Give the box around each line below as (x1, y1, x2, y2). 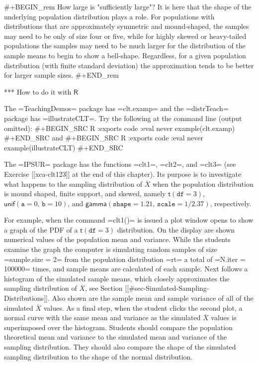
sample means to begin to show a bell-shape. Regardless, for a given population (4, 50, 246, 60)
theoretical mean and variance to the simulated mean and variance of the (4, 332, 227, 342)
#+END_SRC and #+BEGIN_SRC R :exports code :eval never (4, 132, 203, 143)
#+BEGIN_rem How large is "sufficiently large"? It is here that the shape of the (4, 1, 252, 11)
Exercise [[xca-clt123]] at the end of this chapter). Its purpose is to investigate (4, 168, 242, 179)
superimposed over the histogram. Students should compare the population (4, 322, 233, 332)
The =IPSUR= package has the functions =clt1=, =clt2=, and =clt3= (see (4, 159, 236, 169)
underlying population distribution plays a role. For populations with (4, 11, 215, 21)
